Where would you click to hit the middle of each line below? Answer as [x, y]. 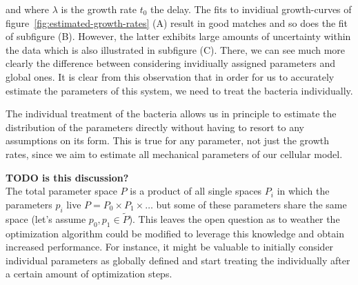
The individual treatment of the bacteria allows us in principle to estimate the [171, 114]
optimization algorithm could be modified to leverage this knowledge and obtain [175, 233]
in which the [303, 191]
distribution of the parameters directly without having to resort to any [155, 127]
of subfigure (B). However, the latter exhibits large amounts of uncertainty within [178, 36]
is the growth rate [99, 9]
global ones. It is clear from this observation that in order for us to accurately [170, 76]
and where [28, 9]
